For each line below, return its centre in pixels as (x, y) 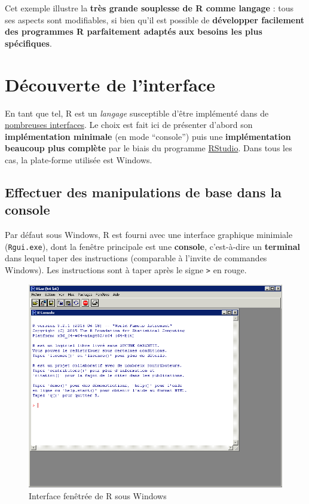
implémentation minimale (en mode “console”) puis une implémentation (148, 136)
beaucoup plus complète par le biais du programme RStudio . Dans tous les (149, 148)
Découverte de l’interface (110, 84)
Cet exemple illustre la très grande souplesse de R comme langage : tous (149, 8)
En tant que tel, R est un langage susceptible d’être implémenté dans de (137, 113)
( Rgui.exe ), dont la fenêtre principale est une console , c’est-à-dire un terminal (153, 246)
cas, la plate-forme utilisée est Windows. (79, 159)
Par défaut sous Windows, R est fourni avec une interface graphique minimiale (149, 235)
